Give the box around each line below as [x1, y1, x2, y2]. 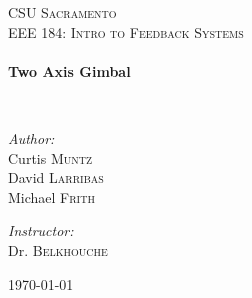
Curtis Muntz [8, 147, 93, 168]
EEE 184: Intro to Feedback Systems [8, 21, 244, 42]
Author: [8, 127, 55, 148]
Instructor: [8, 220, 74, 241]
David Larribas [8, 167, 104, 188]
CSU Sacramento [8, 2, 117, 22]
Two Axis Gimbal [8, 60, 131, 81]
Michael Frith [8, 186, 95, 207]
